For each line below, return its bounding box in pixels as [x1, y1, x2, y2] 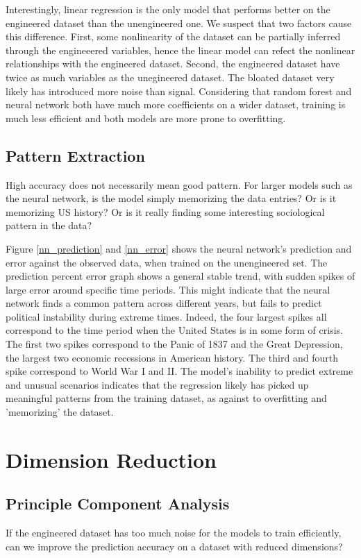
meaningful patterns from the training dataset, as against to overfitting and [6, 391, 327, 405]
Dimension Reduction [6, 445, 217, 473]
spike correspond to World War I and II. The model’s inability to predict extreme [6, 364, 353, 378]
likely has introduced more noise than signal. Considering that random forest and [6, 83, 352, 98]
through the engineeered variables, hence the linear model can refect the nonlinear [6, 42, 355, 57]
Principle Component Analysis [6, 493, 230, 514]
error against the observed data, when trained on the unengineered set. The [6, 255, 328, 269]
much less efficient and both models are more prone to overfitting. [6, 110, 286, 125]
